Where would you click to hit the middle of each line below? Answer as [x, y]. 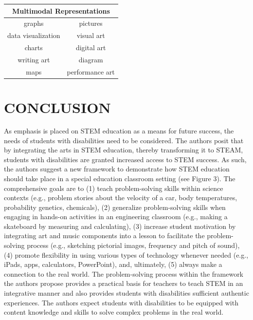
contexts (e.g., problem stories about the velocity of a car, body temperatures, [121, 198]
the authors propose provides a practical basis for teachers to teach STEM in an [124, 283]
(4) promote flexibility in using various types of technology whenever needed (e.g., [126, 254]
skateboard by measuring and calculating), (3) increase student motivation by [120, 226]
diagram [91, 59]
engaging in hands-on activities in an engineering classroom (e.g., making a [116, 216]
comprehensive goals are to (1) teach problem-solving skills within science [114, 188]
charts [34, 47]
